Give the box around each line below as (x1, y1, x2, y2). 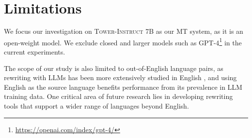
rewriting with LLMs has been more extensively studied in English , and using (4, 72, 237, 83)
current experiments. (4, 46, 65, 56)
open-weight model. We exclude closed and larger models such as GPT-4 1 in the (4, 36, 242, 47)
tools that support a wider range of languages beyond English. (4, 100, 189, 110)
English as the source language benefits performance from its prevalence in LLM (4, 82, 242, 92)
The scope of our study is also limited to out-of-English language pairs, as (4, 63, 223, 73)
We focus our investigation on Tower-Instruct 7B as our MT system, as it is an (4, 26, 243, 36)
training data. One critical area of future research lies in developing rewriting (4, 91, 233, 101)
